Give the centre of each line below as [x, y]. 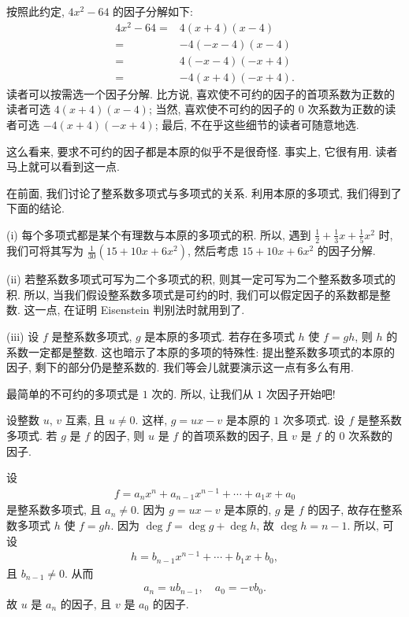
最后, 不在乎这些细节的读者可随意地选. [260, 124]
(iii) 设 [23, 336]
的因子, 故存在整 [350, 510]
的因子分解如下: [153, 11]
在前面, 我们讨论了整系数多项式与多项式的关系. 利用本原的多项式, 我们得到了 [204, 192]
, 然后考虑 [213, 251]
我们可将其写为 [45, 251]
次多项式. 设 [314, 420]
